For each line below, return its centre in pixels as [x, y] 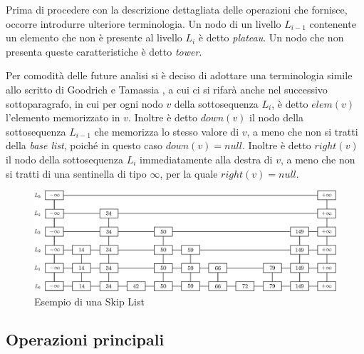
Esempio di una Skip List [89, 301]
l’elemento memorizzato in [63, 117]
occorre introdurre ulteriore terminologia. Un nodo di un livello [144, 23]
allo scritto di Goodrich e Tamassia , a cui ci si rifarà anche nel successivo [167, 89]
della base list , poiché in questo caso [84, 145]
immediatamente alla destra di [206, 159]
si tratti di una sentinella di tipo [76, 173]
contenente [333, 23]
